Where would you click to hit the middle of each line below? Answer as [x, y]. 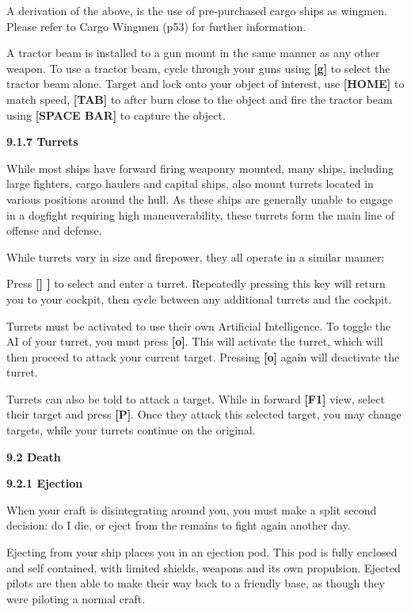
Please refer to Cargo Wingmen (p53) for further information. [156, 26]
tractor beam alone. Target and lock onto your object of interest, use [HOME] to [205, 84]
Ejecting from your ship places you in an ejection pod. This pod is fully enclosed [202, 552]
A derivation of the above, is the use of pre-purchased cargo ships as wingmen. [197, 10]
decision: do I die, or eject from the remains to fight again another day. [179, 525]
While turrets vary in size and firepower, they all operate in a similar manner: [196, 256]
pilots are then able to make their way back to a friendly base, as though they [196, 583]
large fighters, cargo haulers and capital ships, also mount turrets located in [190, 184]
